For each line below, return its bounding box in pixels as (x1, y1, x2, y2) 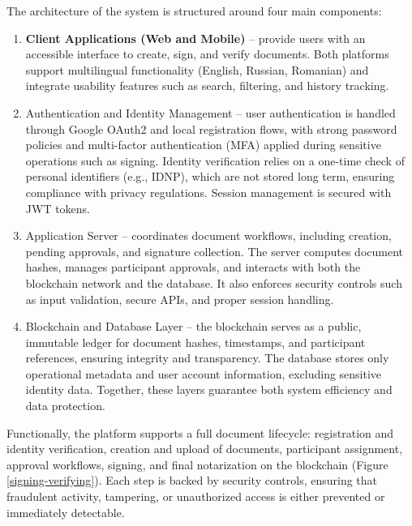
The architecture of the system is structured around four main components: (6, 2, 382, 19)
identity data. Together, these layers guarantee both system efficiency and (25, 381, 393, 398)
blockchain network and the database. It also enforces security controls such (25, 274, 402, 291)
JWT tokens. (25, 199, 91, 216)
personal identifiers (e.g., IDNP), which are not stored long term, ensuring (25, 168, 395, 185)
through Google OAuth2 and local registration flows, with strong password (25, 120, 397, 137)
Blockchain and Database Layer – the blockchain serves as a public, (25, 318, 362, 335)
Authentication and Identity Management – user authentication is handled (25, 104, 396, 121)
